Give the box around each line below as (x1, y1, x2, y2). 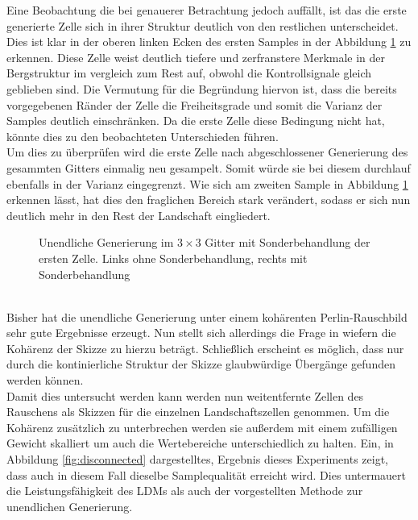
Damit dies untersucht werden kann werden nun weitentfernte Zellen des (6, 387, 364, 404)
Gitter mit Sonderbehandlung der (205, 234, 370, 251)
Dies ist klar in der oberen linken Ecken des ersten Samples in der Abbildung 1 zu (6, 33, 412, 50)
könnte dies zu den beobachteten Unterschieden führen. (6, 127, 279, 144)
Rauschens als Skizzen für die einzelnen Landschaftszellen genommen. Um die (6, 403, 390, 420)
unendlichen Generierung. (6, 497, 133, 514)
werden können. (6, 372, 84, 389)
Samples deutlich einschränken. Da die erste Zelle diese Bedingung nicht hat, (6, 112, 385, 129)
